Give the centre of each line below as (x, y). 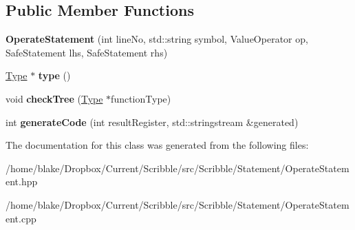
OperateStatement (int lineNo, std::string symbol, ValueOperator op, (157, 39)
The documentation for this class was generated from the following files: (157, 145)
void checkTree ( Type (54, 98)
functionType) (141, 98)
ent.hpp (22, 181)
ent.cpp (21, 218)
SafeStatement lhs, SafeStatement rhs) (87, 52)
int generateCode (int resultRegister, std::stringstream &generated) (152, 122)
